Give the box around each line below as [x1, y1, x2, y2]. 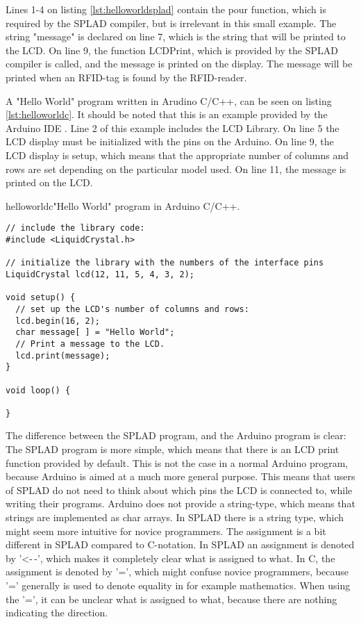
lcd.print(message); [15, 350, 110, 361]
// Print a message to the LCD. [15, 338, 165, 349]
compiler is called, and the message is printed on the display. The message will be [6, 56, 353, 71]
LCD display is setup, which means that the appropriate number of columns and [6, 147, 349, 162]
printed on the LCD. [6, 175, 93, 190]
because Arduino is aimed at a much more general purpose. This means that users [6, 469, 355, 484]
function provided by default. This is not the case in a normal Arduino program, [6, 455, 349, 470]
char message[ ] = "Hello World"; [15, 327, 175, 338]
